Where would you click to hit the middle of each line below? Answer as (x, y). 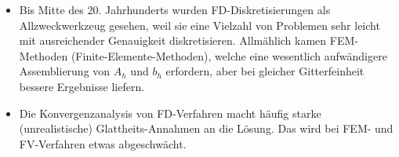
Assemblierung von (65, 71)
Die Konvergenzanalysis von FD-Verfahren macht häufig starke (170, 113)
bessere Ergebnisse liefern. (82, 86)
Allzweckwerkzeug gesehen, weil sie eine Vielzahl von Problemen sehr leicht (199, 25)
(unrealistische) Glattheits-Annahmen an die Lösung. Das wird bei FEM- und (206, 128)
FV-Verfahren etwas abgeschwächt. (103, 143)
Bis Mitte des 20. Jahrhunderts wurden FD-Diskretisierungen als (175, 9)
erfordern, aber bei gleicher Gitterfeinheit (265, 71)
